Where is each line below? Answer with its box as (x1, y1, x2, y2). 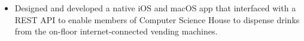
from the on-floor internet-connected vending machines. (14, 25, 218, 37)
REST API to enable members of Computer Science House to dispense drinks (14, 13, 300, 26)
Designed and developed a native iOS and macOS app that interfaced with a (14, 2, 296, 14)
